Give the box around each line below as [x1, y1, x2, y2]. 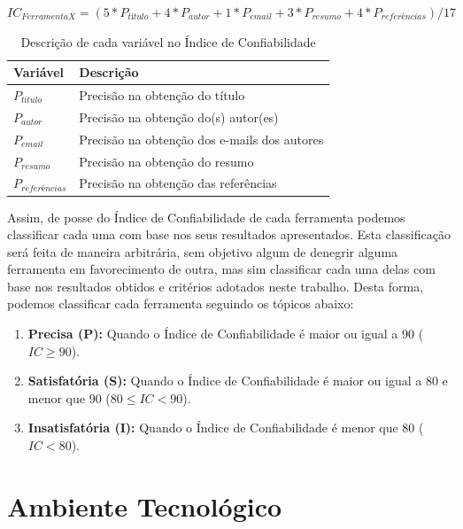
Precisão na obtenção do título [79, 86, 245, 105]
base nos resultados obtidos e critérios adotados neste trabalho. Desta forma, [7, 276, 424, 295]
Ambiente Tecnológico [7, 487, 282, 524]
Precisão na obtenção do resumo [79, 152, 254, 170]
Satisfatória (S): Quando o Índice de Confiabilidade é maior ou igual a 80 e [27, 371, 448, 390]
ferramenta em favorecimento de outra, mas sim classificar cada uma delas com [7, 260, 436, 278]
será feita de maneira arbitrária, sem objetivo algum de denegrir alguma [7, 242, 398, 261]
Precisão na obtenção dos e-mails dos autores [79, 129, 324, 148]
